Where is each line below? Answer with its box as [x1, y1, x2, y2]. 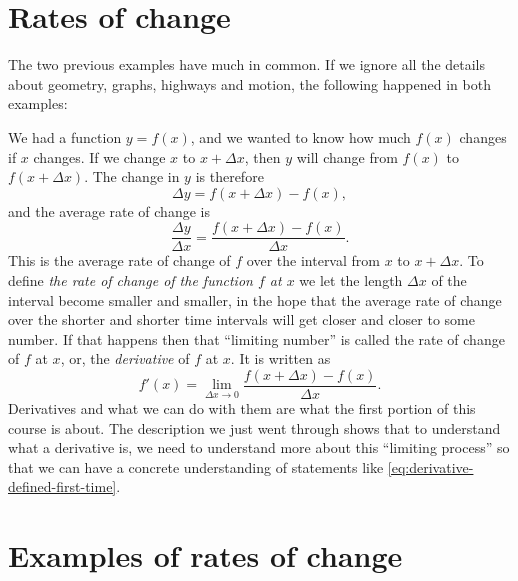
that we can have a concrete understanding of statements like [8, 456, 384, 477]
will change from [296, 146, 398, 167]
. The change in [84, 166, 180, 187]
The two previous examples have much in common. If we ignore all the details [8, 54, 486, 75]
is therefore [195, 166, 264, 187]
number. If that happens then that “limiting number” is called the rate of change [8, 328, 505, 349]
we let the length [299, 269, 403, 290]
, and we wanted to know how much [190, 126, 411, 147]
